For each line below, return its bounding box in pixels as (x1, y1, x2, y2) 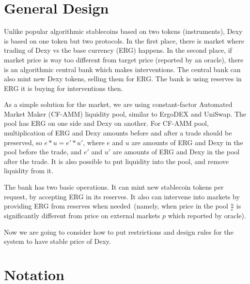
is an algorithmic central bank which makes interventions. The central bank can (4, 64, 241, 74)
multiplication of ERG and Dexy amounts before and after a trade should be (4, 128, 232, 138)
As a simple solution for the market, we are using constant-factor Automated (4, 99, 233, 109)
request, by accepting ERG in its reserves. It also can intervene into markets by (4, 191, 240, 201)
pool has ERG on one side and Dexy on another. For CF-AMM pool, (4, 118, 209, 128)
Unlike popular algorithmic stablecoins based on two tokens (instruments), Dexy (4, 26, 243, 36)
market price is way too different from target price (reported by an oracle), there (4, 54, 244, 64)
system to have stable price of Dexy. (4, 236, 111, 246)
